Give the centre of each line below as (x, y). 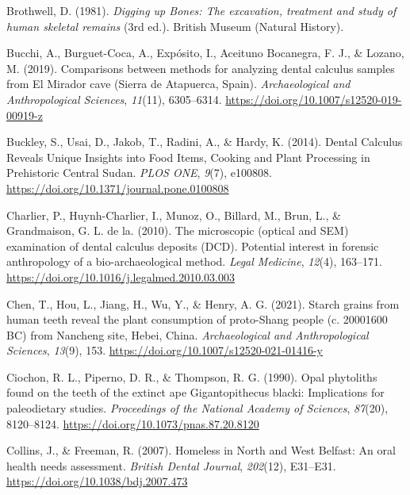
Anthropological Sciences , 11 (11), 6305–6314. (114, 99)
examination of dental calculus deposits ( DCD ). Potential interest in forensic (193, 246)
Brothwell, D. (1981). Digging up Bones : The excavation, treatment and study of (201, 10)
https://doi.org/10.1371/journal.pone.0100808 (118, 188)
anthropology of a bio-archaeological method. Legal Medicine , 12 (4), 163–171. (194, 261)
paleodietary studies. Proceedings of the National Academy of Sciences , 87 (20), (197, 408)
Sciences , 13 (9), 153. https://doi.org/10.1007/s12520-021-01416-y (165, 350)
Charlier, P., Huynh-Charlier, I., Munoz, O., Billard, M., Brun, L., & (174, 215)
